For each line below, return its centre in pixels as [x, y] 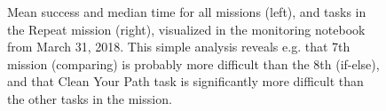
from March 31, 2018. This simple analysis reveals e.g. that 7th [179, 47]
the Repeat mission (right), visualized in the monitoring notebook [186, 29]
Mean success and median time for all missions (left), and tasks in [187, 12]
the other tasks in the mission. [90, 98]
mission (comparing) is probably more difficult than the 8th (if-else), [193, 63]
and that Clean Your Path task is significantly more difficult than [185, 81]
